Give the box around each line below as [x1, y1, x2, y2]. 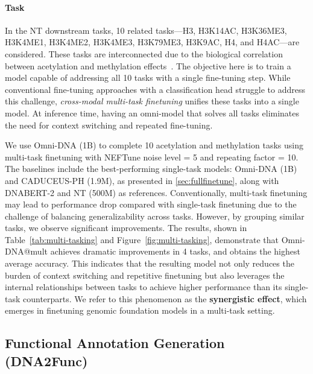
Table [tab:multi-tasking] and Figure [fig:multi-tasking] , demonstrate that [5, 233, 279, 246]
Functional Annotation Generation [5, 334, 225, 352]
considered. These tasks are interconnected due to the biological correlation [5, 47, 283, 60]
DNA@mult [5, 245, 48, 258]
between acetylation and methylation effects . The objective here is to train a [5, 59, 291, 72]
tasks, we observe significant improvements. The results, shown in [5, 221, 247, 234]
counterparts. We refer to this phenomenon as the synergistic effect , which [23, 292, 307, 305]
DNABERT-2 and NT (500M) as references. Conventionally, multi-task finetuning [5, 186, 308, 198]
